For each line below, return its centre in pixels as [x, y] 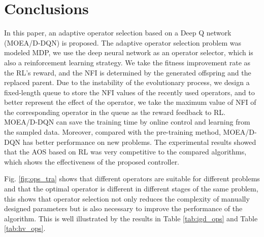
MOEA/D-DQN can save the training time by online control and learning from [127, 122]
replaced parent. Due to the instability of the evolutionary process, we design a [127, 82]
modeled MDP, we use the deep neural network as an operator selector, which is [129, 52]
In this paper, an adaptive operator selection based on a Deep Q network [118, 33]
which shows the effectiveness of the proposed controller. [92, 161]
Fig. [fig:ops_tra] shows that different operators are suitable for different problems [132, 179]
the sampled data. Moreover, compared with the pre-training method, [112, 132]
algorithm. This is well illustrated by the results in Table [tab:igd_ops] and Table [131, 218]
